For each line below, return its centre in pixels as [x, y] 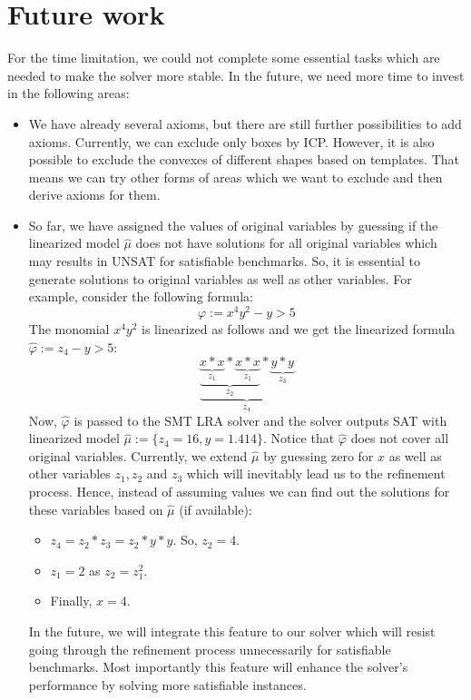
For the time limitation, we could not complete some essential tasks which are [224, 58]
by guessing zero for [319, 455]
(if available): [216, 509]
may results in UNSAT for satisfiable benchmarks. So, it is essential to [225, 261]
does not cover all [400, 438]
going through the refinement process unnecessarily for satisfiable [210, 649]
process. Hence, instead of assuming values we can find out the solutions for [239, 492]
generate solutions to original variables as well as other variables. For [220, 278]
